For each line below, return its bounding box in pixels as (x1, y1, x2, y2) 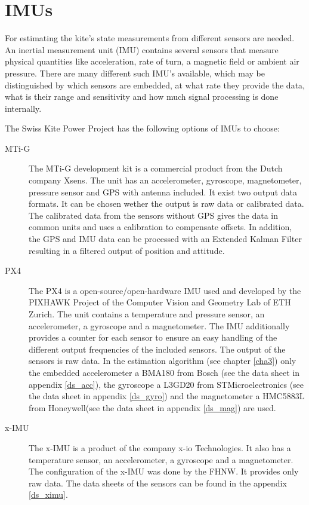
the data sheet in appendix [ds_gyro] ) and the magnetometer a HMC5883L (29, 390, 305, 402)
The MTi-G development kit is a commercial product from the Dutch (29, 162, 283, 175)
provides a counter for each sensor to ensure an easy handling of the (29, 331, 277, 344)
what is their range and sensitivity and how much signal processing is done (5, 90, 279, 103)
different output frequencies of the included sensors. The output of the (29, 342, 286, 355)
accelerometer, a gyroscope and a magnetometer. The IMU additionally (29, 319, 290, 332)
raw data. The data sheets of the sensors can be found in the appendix (29, 476, 287, 489)
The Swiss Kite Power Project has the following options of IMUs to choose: (5, 122, 280, 134)
